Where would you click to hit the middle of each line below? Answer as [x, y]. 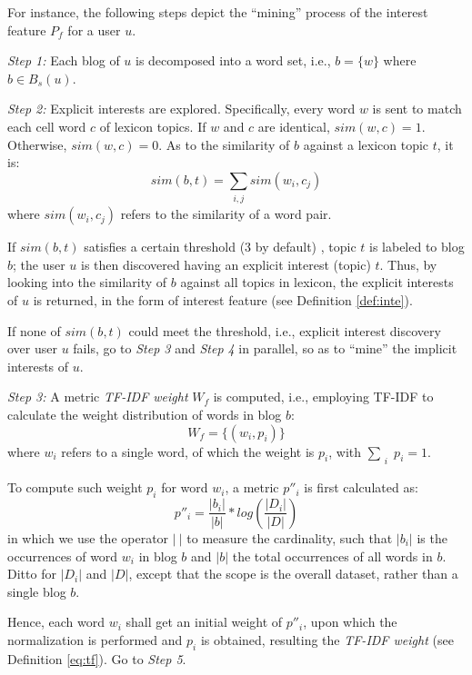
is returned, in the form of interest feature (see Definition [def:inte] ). [223, 300]
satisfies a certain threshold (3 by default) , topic [220, 247]
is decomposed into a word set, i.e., [233, 60]
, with [345, 451]
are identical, [294, 126]
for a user [94, 30]
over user [32, 348]
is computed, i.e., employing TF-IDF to [323, 397]
